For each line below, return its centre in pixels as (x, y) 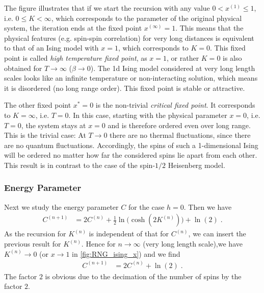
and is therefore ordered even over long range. (179, 125)
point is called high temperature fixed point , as (76, 57)
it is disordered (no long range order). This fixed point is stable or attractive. (125, 88)
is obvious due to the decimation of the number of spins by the (143, 276)
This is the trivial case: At (45, 135)
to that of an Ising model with (51, 48)
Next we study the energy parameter (61, 206)
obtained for (23, 68)
